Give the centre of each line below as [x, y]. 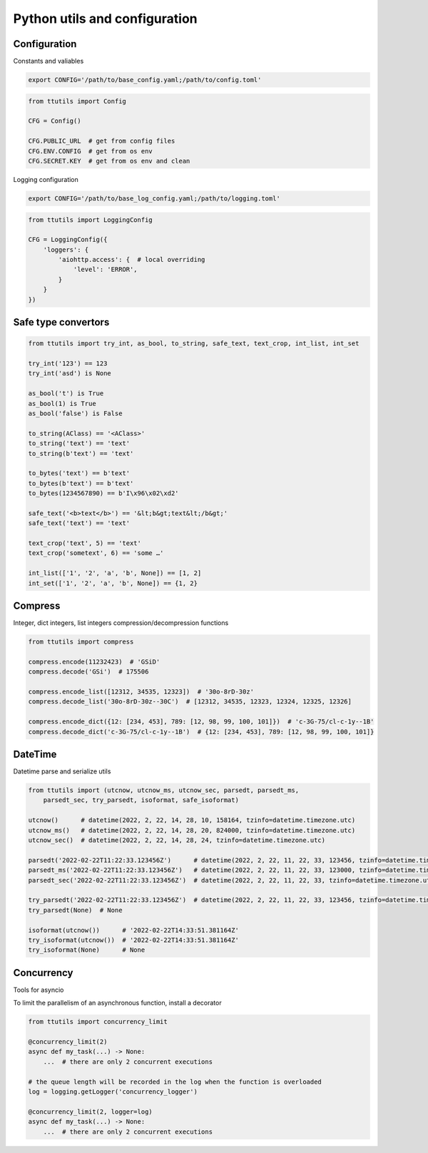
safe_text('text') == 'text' [79, 523]
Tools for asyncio [39, 990]
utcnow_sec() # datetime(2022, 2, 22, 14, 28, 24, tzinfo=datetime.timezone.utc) [177, 840]
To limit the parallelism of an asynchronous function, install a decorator [117, 1003]
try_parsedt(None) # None [75, 910]
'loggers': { [66, 249]
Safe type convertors [61, 322]
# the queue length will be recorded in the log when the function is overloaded [175, 1082]
